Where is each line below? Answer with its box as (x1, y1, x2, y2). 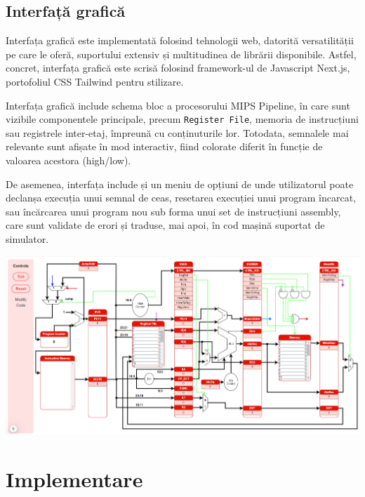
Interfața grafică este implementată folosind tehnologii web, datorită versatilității (6, 33, 354, 48)
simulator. (6, 231, 49, 246)
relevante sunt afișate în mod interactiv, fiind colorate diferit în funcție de (6, 139, 323, 154)
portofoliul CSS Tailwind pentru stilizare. (6, 74, 184, 88)
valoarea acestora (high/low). (6, 153, 131, 168)
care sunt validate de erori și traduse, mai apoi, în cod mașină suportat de (6, 218, 325, 232)
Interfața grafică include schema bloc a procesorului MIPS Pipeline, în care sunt (6, 98, 350, 112)
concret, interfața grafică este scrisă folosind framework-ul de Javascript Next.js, (6, 60, 350, 75)
